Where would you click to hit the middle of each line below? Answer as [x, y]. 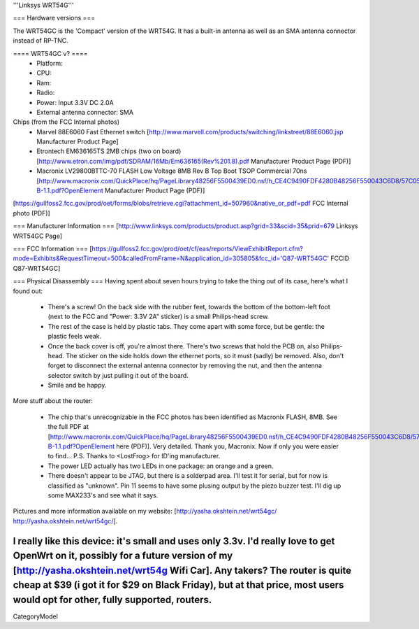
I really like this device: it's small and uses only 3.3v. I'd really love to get [174, 541]
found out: [28, 291]
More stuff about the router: [53, 401]
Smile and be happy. [77, 386]
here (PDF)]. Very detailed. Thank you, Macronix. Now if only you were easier [227, 446]
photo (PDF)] [31, 213]
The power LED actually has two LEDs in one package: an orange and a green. [161, 466]
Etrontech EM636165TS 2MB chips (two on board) [109, 151]
